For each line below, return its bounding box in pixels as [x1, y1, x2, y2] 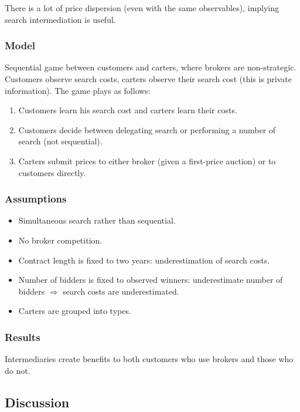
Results [5, 329, 40, 344]
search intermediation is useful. [5, 13, 116, 25]
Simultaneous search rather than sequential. [18, 214, 176, 227]
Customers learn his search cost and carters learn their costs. [18, 104, 237, 116]
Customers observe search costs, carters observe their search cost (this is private [5, 73, 292, 85]
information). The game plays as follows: [5, 84, 151, 96]
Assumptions [5, 191, 67, 206]
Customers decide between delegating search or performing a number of [18, 123, 276, 136]
